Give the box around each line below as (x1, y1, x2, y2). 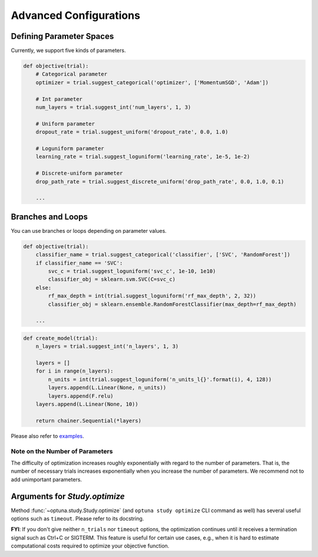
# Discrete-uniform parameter (35, 170, 123, 177)
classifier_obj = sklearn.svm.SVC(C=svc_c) (48, 276, 176, 283)
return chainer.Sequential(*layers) (35, 417, 141, 424)
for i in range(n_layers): (35, 368, 114, 374)
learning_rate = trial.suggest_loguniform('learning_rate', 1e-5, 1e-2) (35, 153, 250, 160)
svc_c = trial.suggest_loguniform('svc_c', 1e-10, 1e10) (48, 268, 216, 274)
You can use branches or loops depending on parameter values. (11, 227, 167, 234)
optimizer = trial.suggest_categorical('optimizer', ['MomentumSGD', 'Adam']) (35, 79, 269, 85)
